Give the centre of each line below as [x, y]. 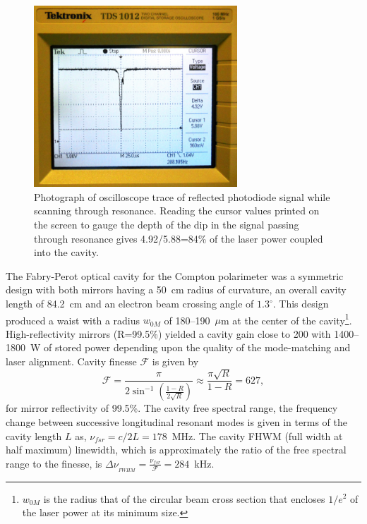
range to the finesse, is [54, 463]
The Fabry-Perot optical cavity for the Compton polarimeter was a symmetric [175, 275]
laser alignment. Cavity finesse [71, 361]
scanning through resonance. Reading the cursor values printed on [177, 211]
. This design [301, 304]
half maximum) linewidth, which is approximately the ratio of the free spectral [176, 450]
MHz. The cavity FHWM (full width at [257, 435]
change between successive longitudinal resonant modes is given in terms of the [176, 421]
